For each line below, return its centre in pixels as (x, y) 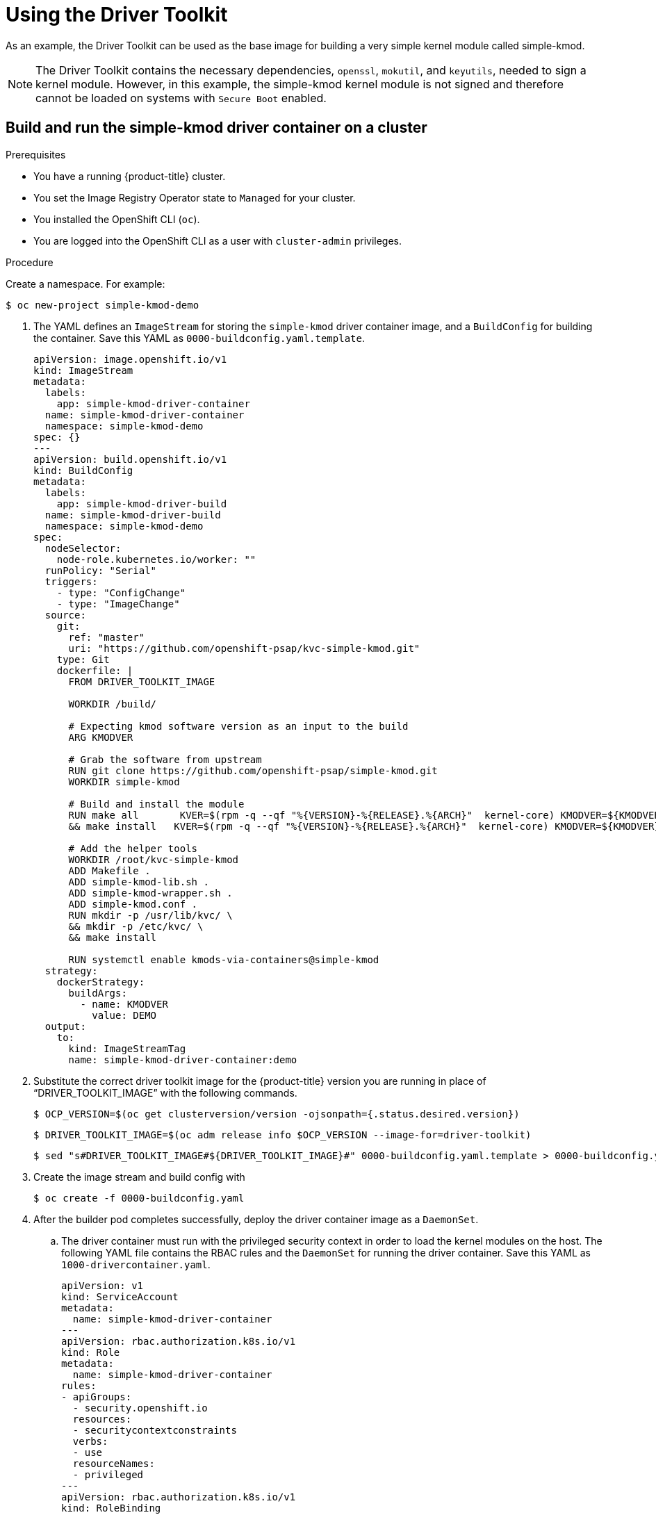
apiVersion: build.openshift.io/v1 (130, 459)
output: (65, 1026)
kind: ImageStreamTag (127, 1048)
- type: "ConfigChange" (121, 592)
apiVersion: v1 (102, 1285)
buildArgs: (98, 993)
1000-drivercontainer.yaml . (136, 1264)
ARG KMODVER (101, 737)
